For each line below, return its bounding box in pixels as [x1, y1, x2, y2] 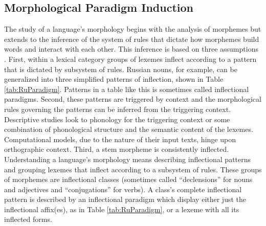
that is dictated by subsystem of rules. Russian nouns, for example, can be [4, 63, 237, 74]
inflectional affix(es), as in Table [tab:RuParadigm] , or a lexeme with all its [4, 204, 239, 214]
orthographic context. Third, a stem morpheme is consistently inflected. [4, 144, 229, 154]
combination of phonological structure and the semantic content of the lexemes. [4, 124, 253, 134]
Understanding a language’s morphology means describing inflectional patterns [4, 153, 251, 164]
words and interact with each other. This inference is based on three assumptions [4, 43, 258, 54]
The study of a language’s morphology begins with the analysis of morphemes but [4, 24, 261, 34]
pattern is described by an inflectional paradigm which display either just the [4, 194, 247, 205]
